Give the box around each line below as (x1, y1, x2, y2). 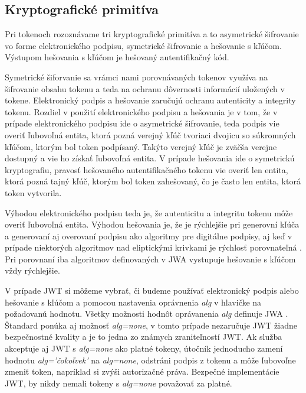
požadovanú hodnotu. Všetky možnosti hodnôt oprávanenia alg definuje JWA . (5, 307, 288, 320)
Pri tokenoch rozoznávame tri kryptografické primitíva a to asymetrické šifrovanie (5, 28, 299, 40)
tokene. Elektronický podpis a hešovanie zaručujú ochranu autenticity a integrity (5, 94, 296, 106)
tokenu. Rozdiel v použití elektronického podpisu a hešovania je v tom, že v (5, 105, 278, 118)
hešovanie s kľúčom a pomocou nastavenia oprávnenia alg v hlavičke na (5, 295, 262, 308)
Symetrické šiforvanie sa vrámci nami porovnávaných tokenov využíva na (5, 70, 268, 83)
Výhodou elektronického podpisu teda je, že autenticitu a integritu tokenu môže (5, 206, 293, 219)
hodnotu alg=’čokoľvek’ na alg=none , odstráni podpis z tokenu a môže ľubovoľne (5, 353, 296, 366)
